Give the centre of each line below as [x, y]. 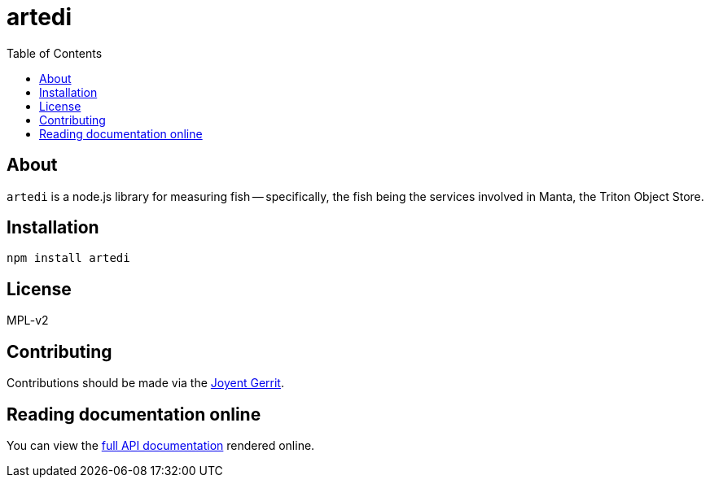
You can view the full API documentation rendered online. [161, 445]
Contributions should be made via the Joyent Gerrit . [145, 383]
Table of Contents [55, 53]
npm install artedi [68, 258]
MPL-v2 [28, 320]
